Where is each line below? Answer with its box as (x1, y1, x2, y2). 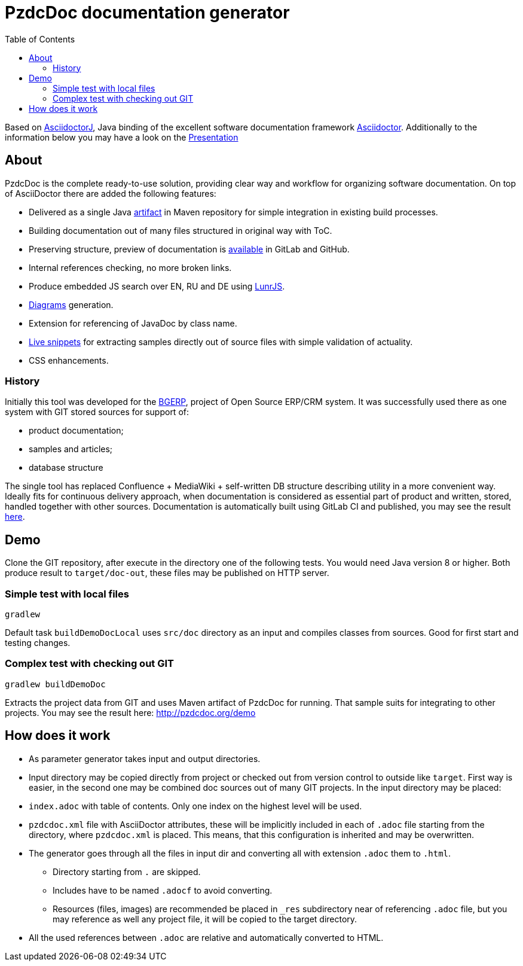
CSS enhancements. (29, 355, 109, 365)
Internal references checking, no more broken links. (29, 262, 232, 273)
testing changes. (5, 637, 71, 648)
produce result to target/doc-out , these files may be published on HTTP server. (5, 568, 329, 578)
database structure (29, 462, 103, 473)
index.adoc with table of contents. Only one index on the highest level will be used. (29, 800, 362, 811)
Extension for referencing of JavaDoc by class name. (29, 318, 237, 328)
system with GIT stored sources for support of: (5, 407, 189, 418)
